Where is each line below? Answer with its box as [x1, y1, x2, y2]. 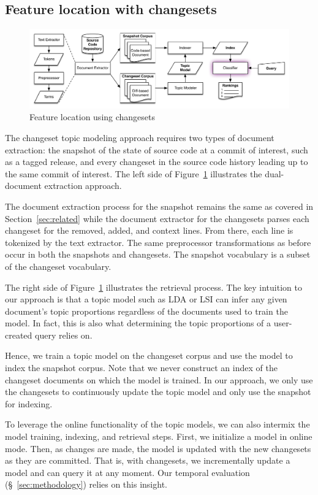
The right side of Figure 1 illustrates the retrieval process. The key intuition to [5, 280, 302, 293]
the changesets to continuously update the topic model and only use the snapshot [5, 385, 311, 398]
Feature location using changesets [29, 110, 156, 123]
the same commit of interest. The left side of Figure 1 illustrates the [5, 167, 262, 180]
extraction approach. [44, 179, 122, 192]
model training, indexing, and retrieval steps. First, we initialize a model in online [5, 430, 312, 443]
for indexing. [5, 397, 53, 410]
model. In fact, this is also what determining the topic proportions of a [5, 317, 271, 329]
